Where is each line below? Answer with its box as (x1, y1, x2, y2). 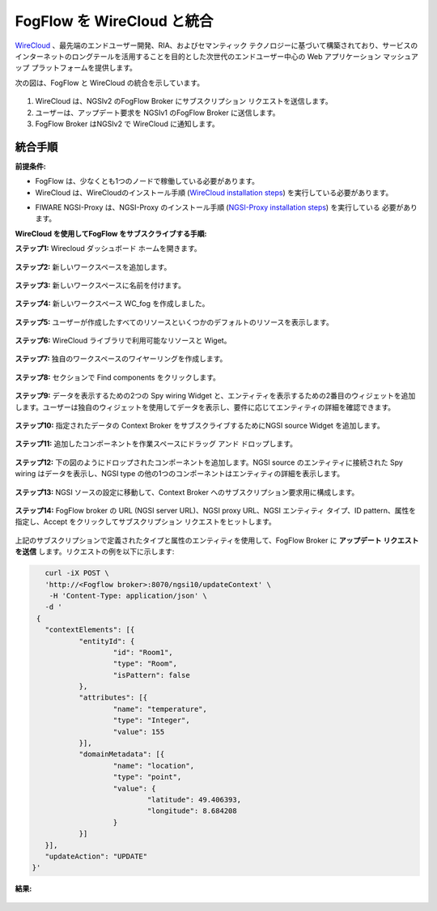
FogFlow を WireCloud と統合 (15, 12, 214, 30)
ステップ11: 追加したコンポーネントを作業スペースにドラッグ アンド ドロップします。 (15, 439, 297, 449)
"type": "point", (112, 773, 182, 781)
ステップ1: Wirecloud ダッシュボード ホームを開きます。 (15, 244, 202, 253)
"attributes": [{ (78, 693, 148, 702)
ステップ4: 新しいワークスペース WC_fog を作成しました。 (15, 299, 210, 309)
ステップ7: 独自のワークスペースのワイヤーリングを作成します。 (15, 354, 227, 364)
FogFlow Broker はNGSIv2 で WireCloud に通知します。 (35, 118, 220, 129)
